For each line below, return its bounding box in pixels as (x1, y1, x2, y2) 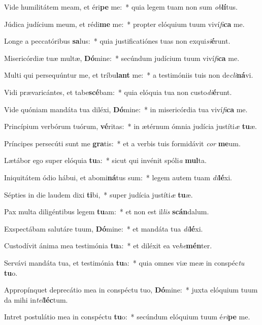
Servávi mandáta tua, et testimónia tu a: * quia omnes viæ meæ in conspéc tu (4, 257, 245, 268)
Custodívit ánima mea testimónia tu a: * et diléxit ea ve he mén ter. (4, 240, 212, 251)
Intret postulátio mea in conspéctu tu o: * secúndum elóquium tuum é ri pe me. (4, 311, 250, 322)
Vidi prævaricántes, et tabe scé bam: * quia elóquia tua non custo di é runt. (4, 86, 232, 97)
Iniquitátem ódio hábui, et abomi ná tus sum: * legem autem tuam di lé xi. (4, 172, 232, 182)
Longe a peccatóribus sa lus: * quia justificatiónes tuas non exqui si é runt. (4, 36, 231, 46)
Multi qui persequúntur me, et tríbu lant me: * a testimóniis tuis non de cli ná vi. (4, 70, 253, 80)
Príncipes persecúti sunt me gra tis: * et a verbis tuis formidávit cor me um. (4, 138, 241, 148)
